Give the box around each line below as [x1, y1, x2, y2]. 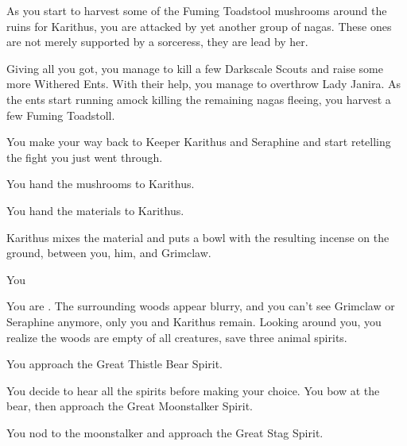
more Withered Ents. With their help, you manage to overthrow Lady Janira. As [6, 75, 401, 92]
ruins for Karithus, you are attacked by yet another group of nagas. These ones [6, 17, 392, 34]
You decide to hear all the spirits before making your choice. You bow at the [6, 382, 380, 398]
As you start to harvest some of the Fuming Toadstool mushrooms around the [6, 2, 387, 18]
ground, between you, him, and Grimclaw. [6, 244, 211, 261]
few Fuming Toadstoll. [6, 106, 115, 123]
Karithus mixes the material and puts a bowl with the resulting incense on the [6, 229, 390, 245]
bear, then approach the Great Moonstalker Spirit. [6, 398, 253, 414]
